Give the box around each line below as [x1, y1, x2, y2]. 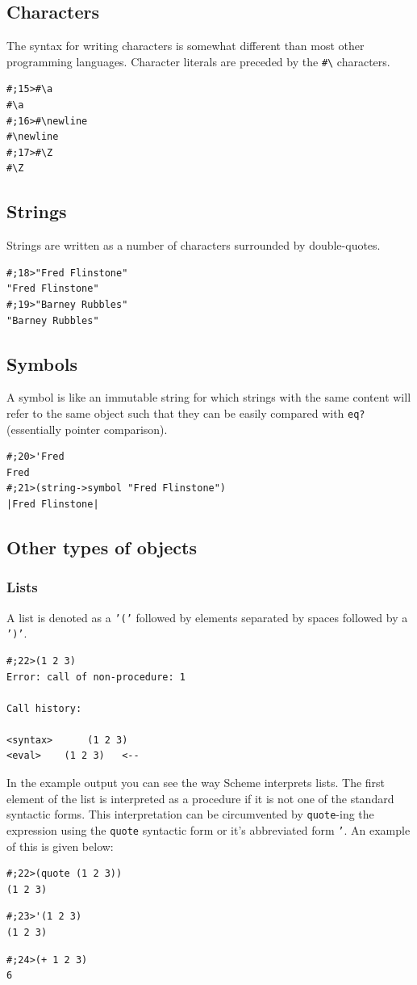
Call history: [6, 702, 82, 714]
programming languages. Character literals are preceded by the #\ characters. [6, 53, 390, 69]
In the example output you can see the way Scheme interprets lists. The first [6, 774, 386, 791]
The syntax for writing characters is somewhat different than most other [6, 37, 365, 54]
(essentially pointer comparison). [6, 420, 168, 437]
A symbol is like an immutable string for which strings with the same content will [6, 389, 411, 406]
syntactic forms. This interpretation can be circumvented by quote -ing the [6, 806, 374, 823]
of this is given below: [6, 837, 114, 854]
